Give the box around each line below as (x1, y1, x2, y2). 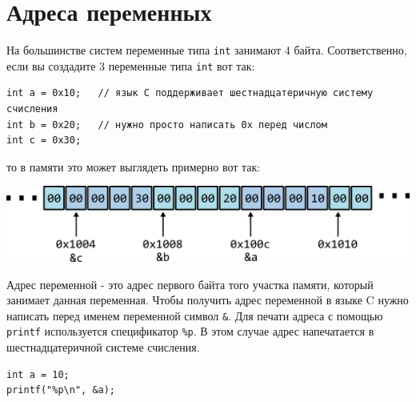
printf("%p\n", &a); (6, 384, 116, 396)
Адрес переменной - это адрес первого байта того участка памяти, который (6, 275, 374, 292)
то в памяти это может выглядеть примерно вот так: (6, 158, 261, 175)
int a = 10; (6, 368, 70, 380)
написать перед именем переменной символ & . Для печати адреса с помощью (6, 307, 383, 324)
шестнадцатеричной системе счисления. (6, 339, 200, 355)
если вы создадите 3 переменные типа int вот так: (6, 57, 255, 74)
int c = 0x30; (6, 135, 82, 147)
